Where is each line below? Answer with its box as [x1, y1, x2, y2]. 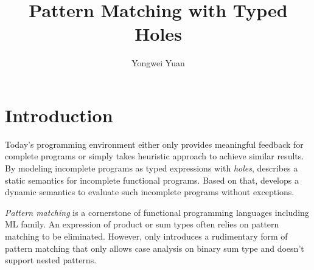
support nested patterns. [5, 254, 97, 266]
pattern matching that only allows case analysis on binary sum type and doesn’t [5, 241, 304, 254]
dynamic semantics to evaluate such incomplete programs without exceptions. [5, 185, 295, 198]
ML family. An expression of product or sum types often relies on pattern [5, 218, 279, 230]
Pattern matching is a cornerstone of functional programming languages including [5, 206, 309, 218]
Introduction [5, 102, 113, 127]
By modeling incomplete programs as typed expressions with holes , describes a [5, 162, 298, 175]
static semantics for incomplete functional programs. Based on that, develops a [5, 173, 299, 186]
